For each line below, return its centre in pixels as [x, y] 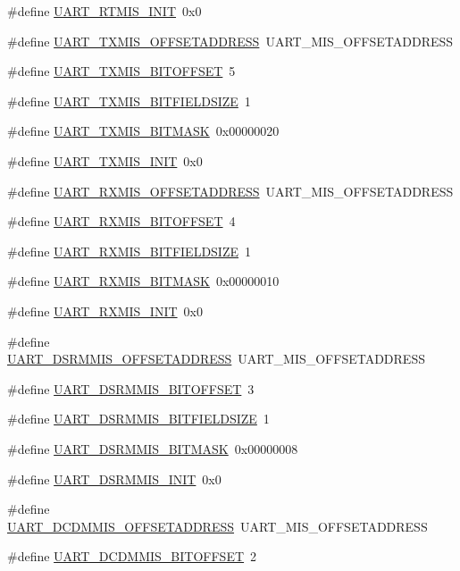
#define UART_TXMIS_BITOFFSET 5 [121, 71]
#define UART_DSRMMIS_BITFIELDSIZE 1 [138, 419]
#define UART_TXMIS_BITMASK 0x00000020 [143, 131]
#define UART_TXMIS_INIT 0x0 [105, 160]
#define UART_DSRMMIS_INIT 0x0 [114, 479]
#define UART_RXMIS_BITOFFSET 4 [121, 221]
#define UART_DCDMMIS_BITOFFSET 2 [132, 556]
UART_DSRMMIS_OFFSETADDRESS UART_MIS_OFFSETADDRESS [216, 359]
